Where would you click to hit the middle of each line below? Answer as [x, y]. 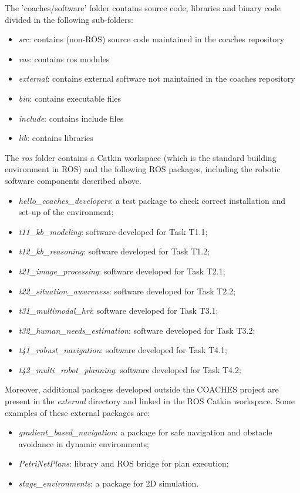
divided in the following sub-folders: [69, 19]
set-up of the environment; [66, 212]
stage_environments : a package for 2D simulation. [109, 483]
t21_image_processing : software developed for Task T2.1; [122, 271]
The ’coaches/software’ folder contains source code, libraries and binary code [143, 8]
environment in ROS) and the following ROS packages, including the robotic [143, 169]
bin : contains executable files [70, 98]
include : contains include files [71, 118]
